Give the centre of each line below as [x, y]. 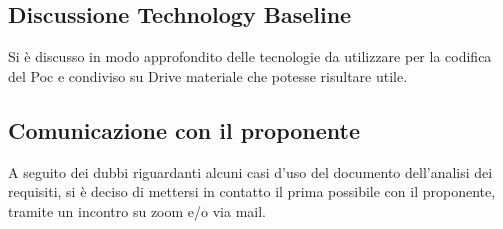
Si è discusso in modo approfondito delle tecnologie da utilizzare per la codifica [250, 56]
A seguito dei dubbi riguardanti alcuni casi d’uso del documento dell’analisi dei [250, 171]
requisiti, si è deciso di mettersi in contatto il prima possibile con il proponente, [252, 191]
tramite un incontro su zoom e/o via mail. [137, 210]
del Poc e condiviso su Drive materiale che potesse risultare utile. [208, 75]
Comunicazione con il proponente [184, 129]
